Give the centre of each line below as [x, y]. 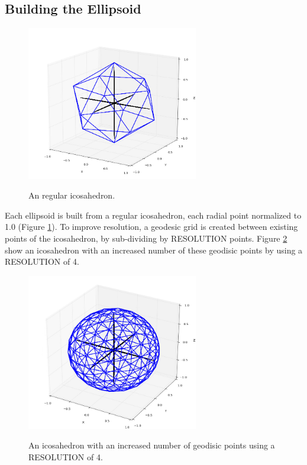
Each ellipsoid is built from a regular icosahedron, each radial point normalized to [153, 215]
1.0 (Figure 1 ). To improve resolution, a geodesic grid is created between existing [151, 227]
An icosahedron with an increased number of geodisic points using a [152, 445]
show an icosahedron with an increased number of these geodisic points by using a [154, 250]
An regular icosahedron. [72, 195]
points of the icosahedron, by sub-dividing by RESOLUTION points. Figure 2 [146, 238]
